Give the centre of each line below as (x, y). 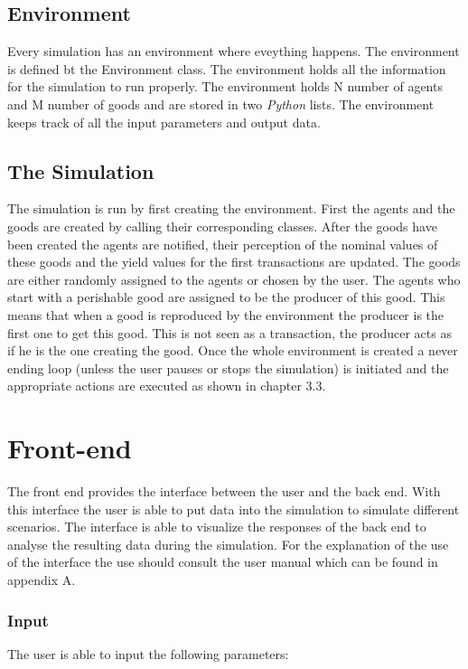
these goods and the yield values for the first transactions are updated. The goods (234, 262)
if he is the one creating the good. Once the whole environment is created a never (233, 350)
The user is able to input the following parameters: (148, 653)
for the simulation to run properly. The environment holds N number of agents (225, 86)
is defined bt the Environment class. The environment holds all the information (227, 68)
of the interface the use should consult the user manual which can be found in (223, 562)
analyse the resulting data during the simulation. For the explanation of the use (228, 544)
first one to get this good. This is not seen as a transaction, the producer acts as (229, 332)
